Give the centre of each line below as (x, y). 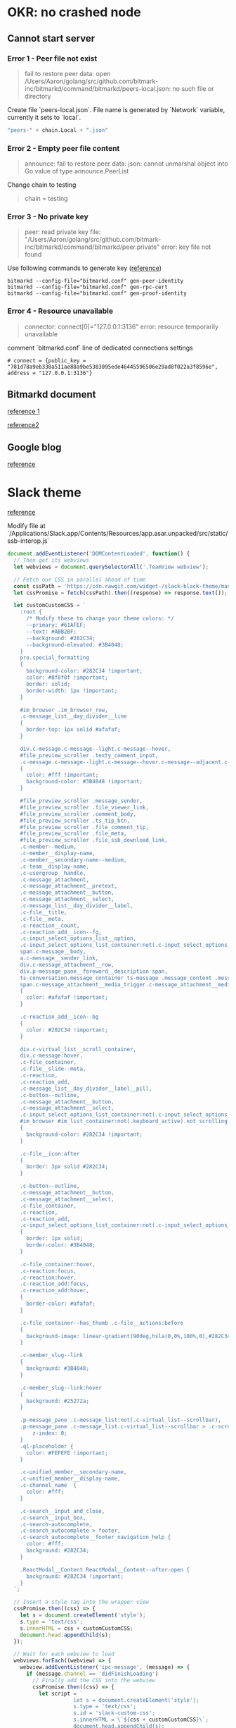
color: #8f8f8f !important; (67, 678)
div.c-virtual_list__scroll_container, (78, 1049)
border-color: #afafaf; (61, 1304)
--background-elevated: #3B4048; (75, 645)
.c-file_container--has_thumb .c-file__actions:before (102, 1323)
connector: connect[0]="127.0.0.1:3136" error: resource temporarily (122, 326)
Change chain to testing (42, 185)
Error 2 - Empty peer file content (64, 148)
